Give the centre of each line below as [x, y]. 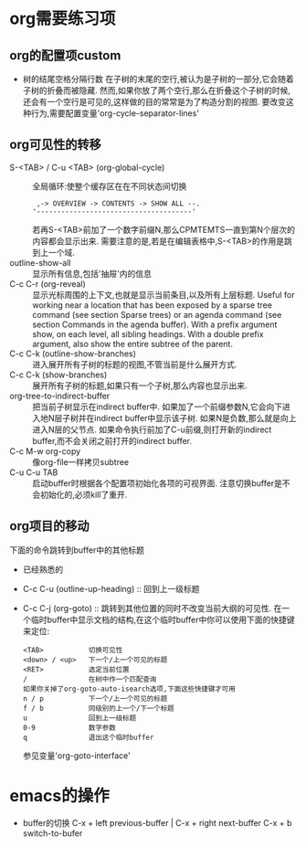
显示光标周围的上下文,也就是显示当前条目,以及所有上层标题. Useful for [164, 294]
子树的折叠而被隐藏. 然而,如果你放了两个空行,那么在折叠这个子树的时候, [156, 90]
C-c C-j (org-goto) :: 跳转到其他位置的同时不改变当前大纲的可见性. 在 [152, 608]
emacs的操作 [59, 795]
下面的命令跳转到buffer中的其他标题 [77, 550]
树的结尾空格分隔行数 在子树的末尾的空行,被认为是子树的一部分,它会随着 [158, 79]
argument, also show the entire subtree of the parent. [132, 344]
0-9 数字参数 [69, 727]
